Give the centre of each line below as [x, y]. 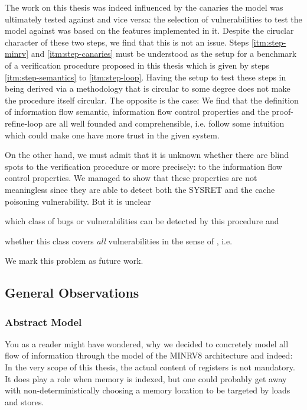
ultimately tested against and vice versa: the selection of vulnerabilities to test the [153, 19]
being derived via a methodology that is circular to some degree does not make [148, 88]
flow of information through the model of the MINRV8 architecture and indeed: [149, 355]
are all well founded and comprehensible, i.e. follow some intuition [165, 123]
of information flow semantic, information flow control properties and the [137, 112]
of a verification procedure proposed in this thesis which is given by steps [137, 65]
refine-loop [24, 123]
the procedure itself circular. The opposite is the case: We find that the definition [152, 100]
